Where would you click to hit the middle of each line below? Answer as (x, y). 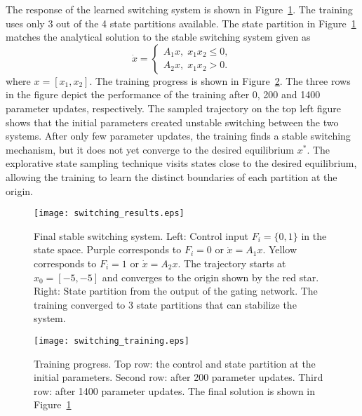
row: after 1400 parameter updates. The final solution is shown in (175, 390)
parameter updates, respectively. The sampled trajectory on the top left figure (174, 108)
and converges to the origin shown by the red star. (210, 277)
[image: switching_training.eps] (112, 341)
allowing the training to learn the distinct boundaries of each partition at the (172, 176)
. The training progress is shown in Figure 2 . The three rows (220, 80)
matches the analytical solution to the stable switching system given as (158, 37)
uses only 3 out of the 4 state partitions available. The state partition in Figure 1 (181, 23)
